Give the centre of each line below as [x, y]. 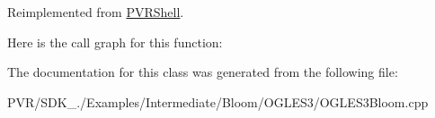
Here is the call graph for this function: [115, 42]
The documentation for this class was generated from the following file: [203, 72]
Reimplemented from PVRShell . [96, 12]
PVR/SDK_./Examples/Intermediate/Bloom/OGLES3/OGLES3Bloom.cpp [218, 101]
